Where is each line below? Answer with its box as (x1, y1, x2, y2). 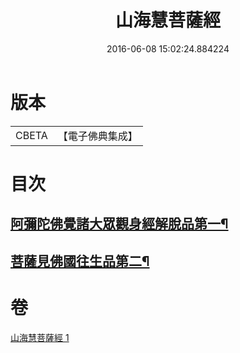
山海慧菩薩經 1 (10, 331, 70, 343)
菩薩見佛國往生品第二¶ (10, 252, 150, 270)
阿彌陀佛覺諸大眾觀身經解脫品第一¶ (10, 216, 229, 233)
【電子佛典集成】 (57, 129, 138, 143)
